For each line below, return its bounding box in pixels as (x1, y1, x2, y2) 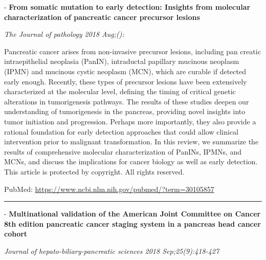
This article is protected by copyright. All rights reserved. (4, 166, 185, 177)
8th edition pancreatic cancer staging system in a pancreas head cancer (4, 218, 261, 229)
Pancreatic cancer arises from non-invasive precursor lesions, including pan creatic (4, 46, 261, 56)
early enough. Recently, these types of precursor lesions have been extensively (4, 76, 247, 86)
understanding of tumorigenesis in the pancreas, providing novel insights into (4, 106, 246, 117)
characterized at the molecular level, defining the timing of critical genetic (4, 86, 236, 97)
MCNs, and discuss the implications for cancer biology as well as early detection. (4, 156, 258, 167)
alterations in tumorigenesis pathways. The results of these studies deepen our (4, 96, 249, 106)
